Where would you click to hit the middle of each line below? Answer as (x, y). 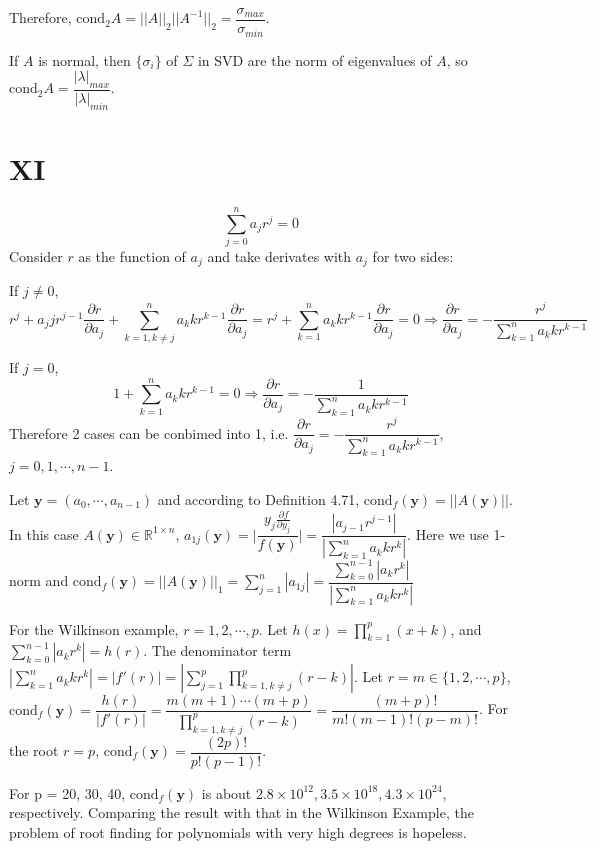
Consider (36, 255)
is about (226, 792)
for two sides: (413, 255)
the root (34, 750)
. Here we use (448, 533)
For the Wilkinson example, (94, 628)
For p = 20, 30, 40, (67, 792)
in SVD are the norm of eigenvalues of (314, 59)
